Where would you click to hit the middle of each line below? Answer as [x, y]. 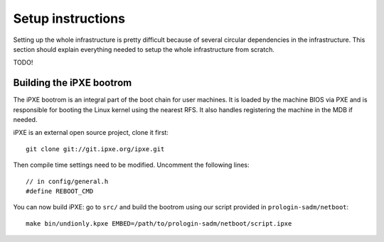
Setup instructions [69, 18]
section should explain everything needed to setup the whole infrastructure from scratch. [144, 49]
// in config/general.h [67, 181]
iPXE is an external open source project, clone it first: [91, 133]
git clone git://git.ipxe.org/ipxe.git [95, 149]
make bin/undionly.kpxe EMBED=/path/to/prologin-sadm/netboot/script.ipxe [159, 223]
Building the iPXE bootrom [73, 83]
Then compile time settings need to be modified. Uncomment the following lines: [131, 165]
